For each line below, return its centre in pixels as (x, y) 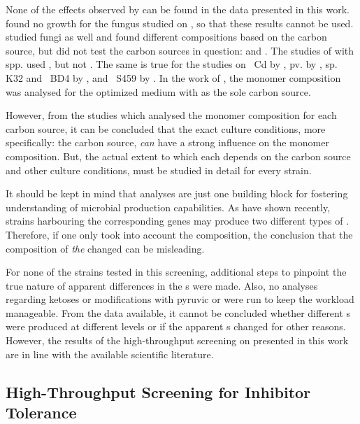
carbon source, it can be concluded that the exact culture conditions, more (166, 128)
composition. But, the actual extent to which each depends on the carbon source (178, 156)
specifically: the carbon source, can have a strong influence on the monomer (167, 142)
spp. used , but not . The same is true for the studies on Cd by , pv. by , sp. (172, 64)
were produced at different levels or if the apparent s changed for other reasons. (176, 326)
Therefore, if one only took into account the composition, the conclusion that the (179, 234)
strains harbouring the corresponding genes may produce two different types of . (178, 221)
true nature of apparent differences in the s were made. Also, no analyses (162, 285)
